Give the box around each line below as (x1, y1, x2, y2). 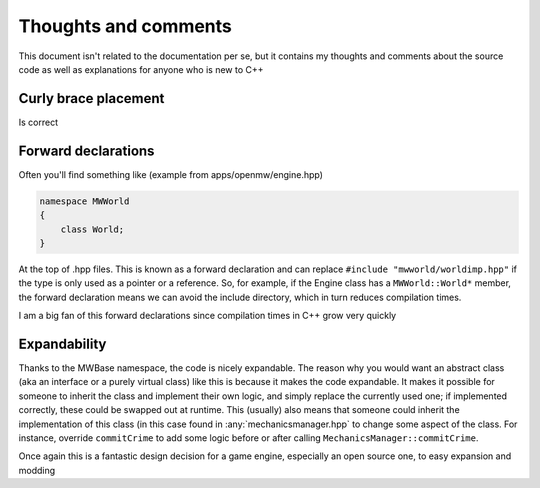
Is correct (18, 116, 59, 128)
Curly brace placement (18, 90, 165, 107)
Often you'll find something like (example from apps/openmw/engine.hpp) (18, 168, 324, 180)
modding (18, 464, 56, 476)
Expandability (18, 335, 107, 352)
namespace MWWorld (39, 195, 130, 207)
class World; (60, 223, 125, 235)
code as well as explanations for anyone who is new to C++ (18, 63, 264, 75)
